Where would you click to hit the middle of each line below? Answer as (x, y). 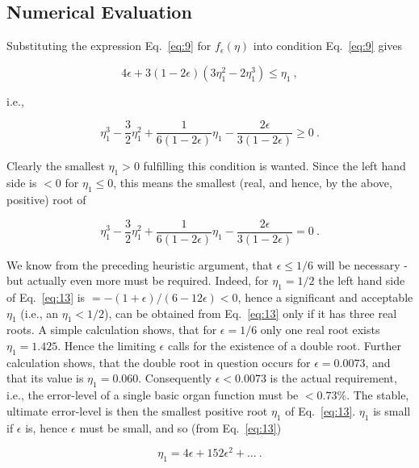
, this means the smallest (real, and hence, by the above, (253, 183)
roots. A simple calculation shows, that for (112, 330)
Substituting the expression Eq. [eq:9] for (109, 46)
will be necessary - (362, 264)
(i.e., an (39, 313)
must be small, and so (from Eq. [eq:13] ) (180, 427)
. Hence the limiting (107, 346)
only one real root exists (320, 330)
